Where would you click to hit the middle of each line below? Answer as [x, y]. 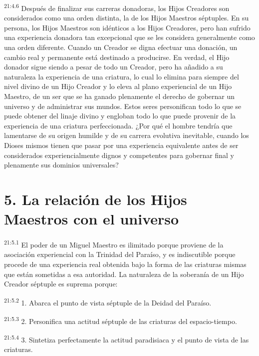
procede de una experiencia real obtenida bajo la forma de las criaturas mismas [125, 264]
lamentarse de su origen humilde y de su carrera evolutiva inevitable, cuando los [127, 135]
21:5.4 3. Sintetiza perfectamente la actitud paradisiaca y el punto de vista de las [127, 339]
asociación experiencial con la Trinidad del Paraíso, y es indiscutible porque [120, 254]
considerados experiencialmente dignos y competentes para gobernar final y [119, 155]
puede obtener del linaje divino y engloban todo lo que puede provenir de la [120, 116]
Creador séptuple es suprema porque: [61, 284]
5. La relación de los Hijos [96, 199]
